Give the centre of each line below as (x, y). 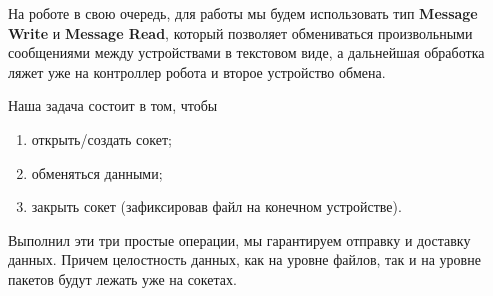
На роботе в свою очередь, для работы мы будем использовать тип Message (243, 13)
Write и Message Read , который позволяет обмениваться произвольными (240, 32)
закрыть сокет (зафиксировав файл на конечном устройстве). (216, 206)
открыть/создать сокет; (101, 138)
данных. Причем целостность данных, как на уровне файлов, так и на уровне (244, 259)
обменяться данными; (97, 172)
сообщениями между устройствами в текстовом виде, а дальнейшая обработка (246, 52)
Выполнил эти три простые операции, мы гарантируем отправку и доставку (239, 239)
